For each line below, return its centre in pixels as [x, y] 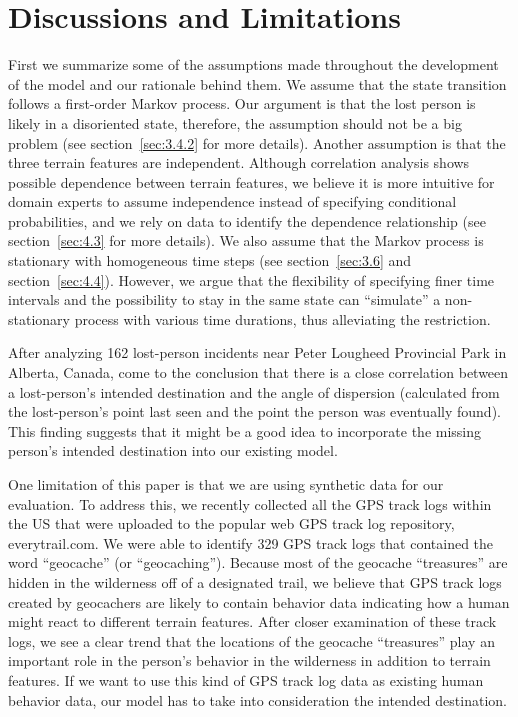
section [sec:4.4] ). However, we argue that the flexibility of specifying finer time [251, 279]
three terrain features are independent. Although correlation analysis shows [239, 162]
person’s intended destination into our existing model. [173, 450]
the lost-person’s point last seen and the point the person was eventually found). [254, 411]
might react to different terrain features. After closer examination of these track [252, 621]
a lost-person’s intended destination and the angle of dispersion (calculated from [254, 391]
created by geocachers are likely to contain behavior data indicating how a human [259, 601]
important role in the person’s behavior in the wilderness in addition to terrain [249, 660]
